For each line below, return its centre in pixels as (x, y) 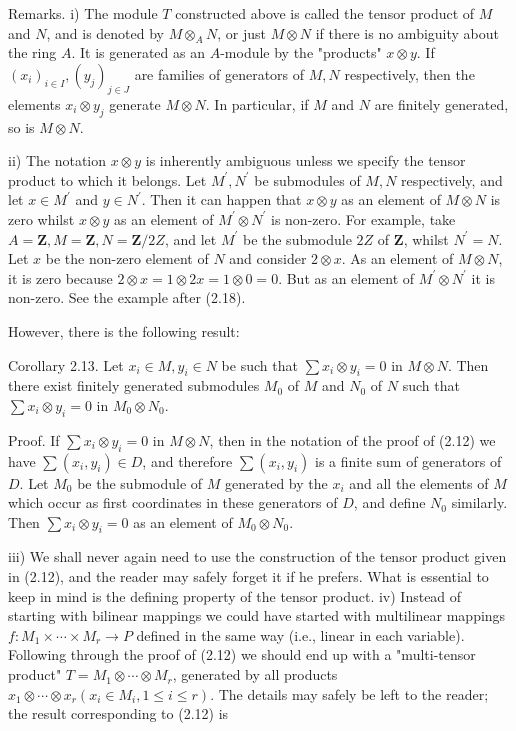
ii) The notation (57, 160)
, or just (241, 32)
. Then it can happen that (221, 199)
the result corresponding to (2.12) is (118, 713)
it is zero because (60, 277)
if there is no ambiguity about (407, 32)
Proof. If (34, 439)
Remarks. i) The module (83, 13)
